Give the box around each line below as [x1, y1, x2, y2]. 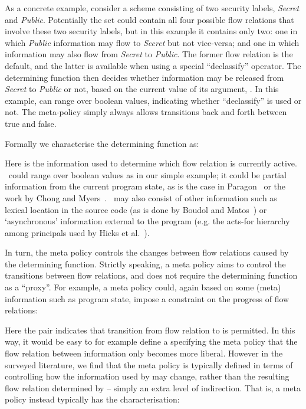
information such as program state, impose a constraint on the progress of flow [5, 292, 289, 305]
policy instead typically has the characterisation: [5, 393, 180, 405]
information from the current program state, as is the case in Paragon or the [5, 180, 286, 192]
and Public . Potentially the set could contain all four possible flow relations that [5, 13, 294, 25]
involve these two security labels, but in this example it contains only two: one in [5, 25, 298, 37]
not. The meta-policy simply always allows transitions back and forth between [5, 106, 287, 118]
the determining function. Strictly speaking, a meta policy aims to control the [5, 257, 286, 270]
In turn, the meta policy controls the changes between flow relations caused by [5, 246, 289, 259]
